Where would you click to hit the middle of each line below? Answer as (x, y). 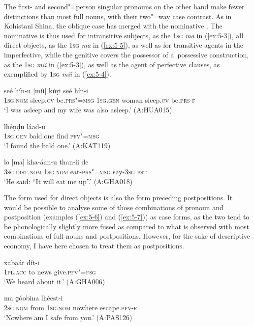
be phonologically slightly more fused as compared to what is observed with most (127, 226)
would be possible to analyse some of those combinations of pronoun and (114, 207)
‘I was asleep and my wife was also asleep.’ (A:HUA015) (88, 109)
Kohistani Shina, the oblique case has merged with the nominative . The (113, 26)
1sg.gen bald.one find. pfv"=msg (52, 136)
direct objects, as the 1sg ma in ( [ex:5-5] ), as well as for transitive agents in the (124, 45)
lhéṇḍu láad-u (25, 126)
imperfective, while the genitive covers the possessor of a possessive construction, (127, 54)
